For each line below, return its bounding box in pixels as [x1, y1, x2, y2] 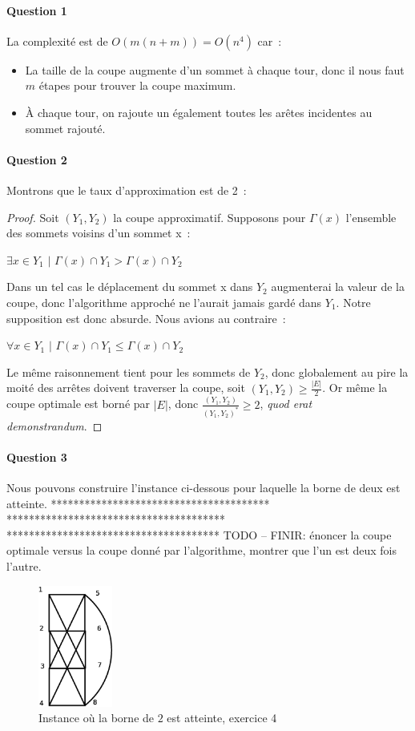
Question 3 [6, 448, 67, 465]
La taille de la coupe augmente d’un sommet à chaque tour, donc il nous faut [25, 61, 405, 78]
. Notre [336, 293, 371, 310]
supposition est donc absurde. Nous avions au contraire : [6, 309, 286, 326]
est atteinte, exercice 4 [167, 709, 277, 726]
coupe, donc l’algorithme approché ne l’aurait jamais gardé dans [6, 293, 322, 310]
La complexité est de [6, 32, 108, 49]
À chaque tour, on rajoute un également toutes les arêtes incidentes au [25, 103, 373, 120]
